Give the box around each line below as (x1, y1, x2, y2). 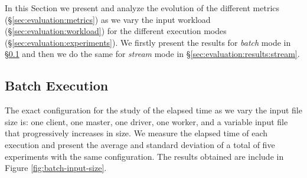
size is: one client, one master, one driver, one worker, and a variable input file (5, 115, 288, 127)
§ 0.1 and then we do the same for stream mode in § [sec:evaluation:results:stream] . (5, 48, 300, 60)
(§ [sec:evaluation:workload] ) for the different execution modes (5, 25, 227, 37)
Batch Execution (5, 76, 109, 95)
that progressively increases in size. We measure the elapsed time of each (5, 127, 268, 139)
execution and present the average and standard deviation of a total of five (5, 138, 275, 150)
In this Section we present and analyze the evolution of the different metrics (5, 2, 280, 14)
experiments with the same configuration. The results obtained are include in (5, 150, 284, 162)
